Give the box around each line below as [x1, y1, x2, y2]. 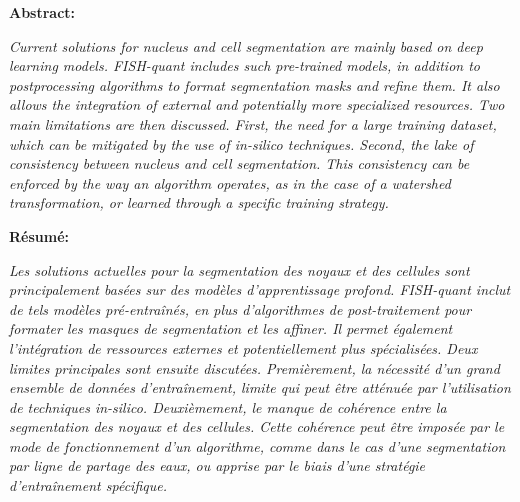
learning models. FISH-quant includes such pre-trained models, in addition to [9, 55, 481, 76]
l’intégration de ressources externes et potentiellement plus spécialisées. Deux [9, 337, 478, 358]
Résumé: [9, 225, 70, 246]
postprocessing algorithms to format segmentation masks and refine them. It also [9, 74, 500, 95]
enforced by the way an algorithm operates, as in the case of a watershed [9, 172, 451, 193]
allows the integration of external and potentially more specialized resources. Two [9, 94, 505, 115]
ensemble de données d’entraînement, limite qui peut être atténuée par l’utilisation [9, 377, 511, 398]
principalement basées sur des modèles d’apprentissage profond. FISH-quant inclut [9, 279, 511, 300]
